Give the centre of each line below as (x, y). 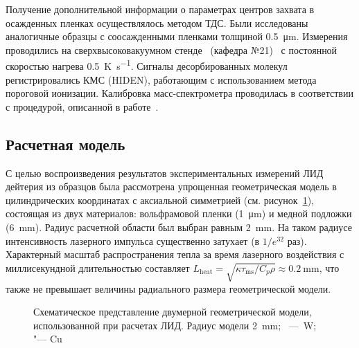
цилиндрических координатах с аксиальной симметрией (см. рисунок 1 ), (160, 200)
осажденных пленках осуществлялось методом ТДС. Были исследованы (157, 22)
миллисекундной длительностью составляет (98, 267)
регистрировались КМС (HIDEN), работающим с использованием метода (161, 79)
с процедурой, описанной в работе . (82, 106)
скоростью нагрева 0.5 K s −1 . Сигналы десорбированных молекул (147, 65)
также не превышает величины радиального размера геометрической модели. (168, 288)
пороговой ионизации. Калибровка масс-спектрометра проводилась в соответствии (179, 93)
